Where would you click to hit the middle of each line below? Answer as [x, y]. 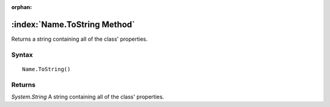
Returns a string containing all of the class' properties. [79, 39]
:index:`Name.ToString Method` [73, 24]
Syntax [22, 55]
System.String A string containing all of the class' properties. [88, 97]
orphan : [22, 7]
